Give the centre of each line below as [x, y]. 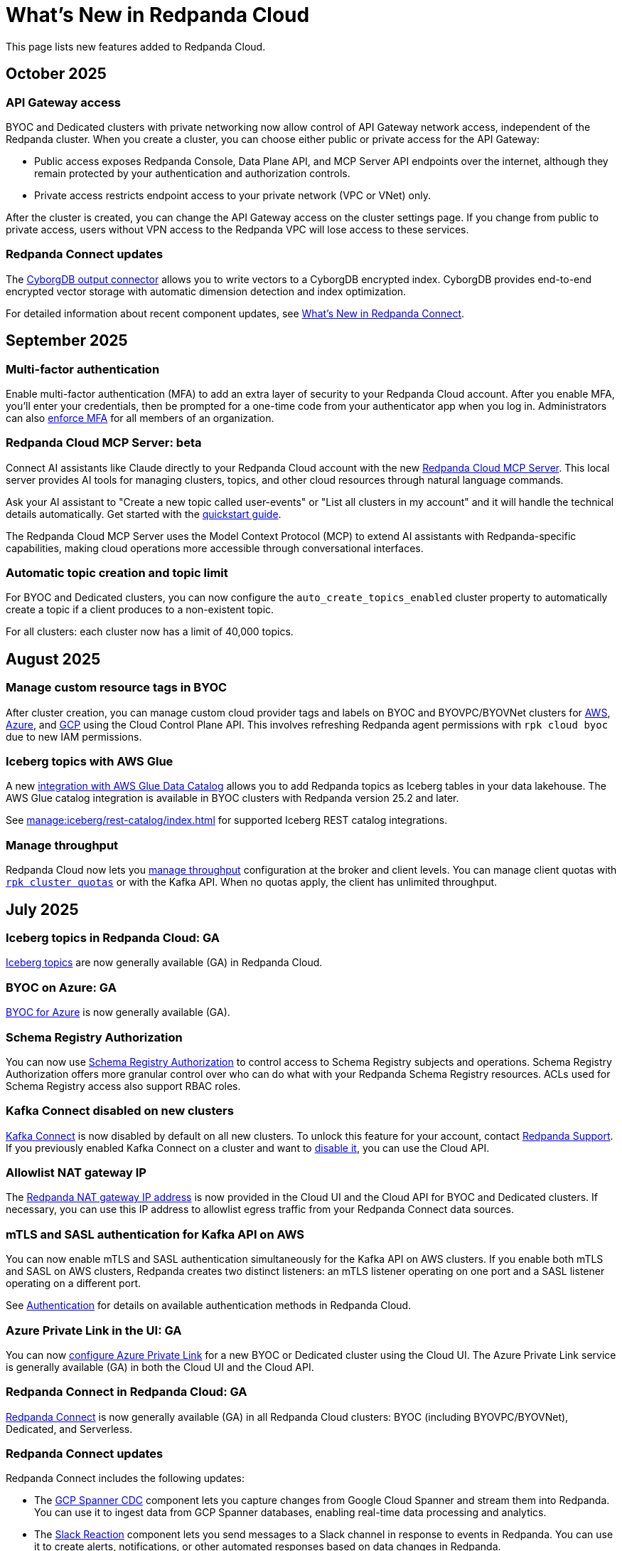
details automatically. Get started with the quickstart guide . [144, 514]
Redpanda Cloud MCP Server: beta [104, 443]
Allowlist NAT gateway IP [76, 1172]
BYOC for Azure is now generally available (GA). [118, 1012]
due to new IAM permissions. [74, 736]
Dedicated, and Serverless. [69, 1429]
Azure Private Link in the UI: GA [94, 1330]
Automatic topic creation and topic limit [117, 573]
